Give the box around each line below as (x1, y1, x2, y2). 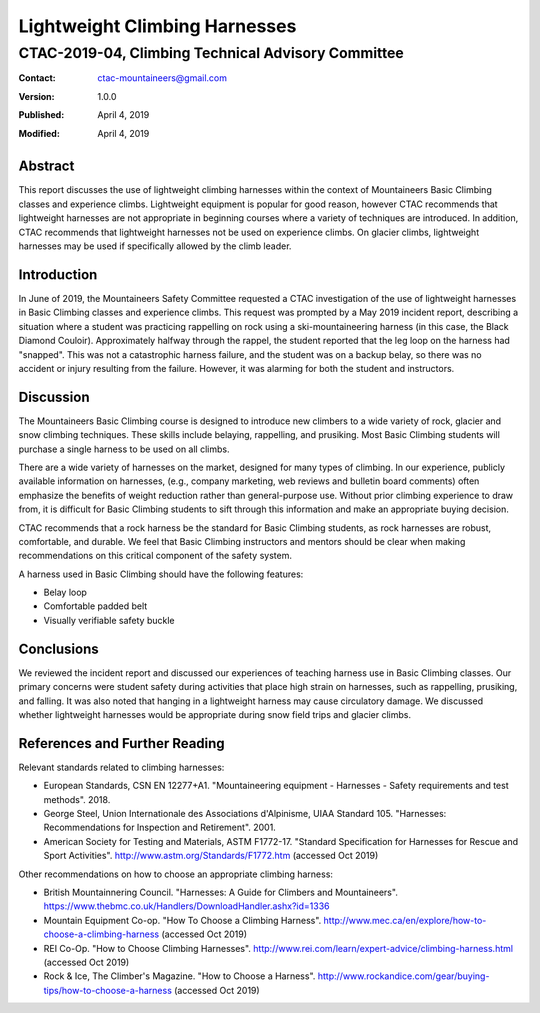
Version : (18, 90, 55, 102)
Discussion (18, 388, 90, 405)
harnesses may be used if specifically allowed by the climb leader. (18, 240, 292, 252)
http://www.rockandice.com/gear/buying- (317, 970, 490, 982)
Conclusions (18, 640, 99, 657)
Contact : (18, 72, 57, 84)
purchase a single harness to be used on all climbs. (18, 443, 230, 455)
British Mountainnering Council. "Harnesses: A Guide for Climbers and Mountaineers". (43, 886, 399, 898)
